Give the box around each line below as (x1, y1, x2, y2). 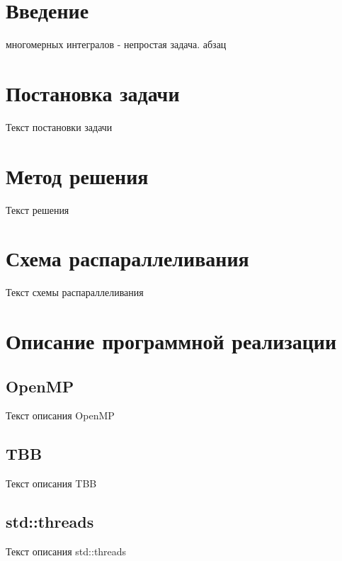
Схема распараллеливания (6, 244, 249, 273)
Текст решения (6, 202, 69, 217)
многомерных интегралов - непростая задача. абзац (6, 37, 227, 52)
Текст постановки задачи (6, 119, 113, 134)
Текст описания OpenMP (6, 408, 115, 423)
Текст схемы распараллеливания (6, 285, 144, 300)
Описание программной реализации (6, 327, 337, 356)
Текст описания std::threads (6, 544, 127, 559)
